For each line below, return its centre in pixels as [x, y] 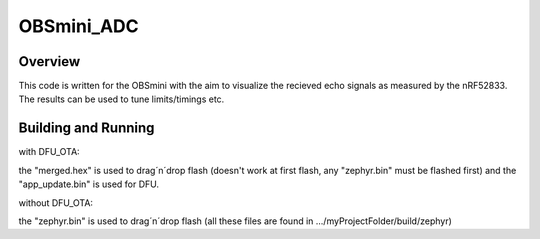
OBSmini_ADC [78, 26]
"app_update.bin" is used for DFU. [89, 184]
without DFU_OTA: [56, 202]
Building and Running [86, 128]
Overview [49, 61]
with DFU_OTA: [49, 152]
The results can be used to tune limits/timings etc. [121, 99]
